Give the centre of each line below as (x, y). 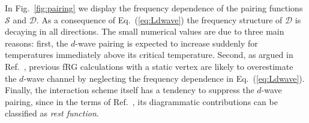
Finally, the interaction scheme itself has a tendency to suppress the (130, 90)
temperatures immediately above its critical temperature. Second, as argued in (149, 55)
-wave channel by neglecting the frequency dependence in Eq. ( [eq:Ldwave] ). (164, 78)
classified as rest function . (52, 113)
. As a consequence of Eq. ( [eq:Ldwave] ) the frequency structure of (159, 19)
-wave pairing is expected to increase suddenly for (166, 43)
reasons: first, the (37, 43)
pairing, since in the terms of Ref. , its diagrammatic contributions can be (141, 101)
